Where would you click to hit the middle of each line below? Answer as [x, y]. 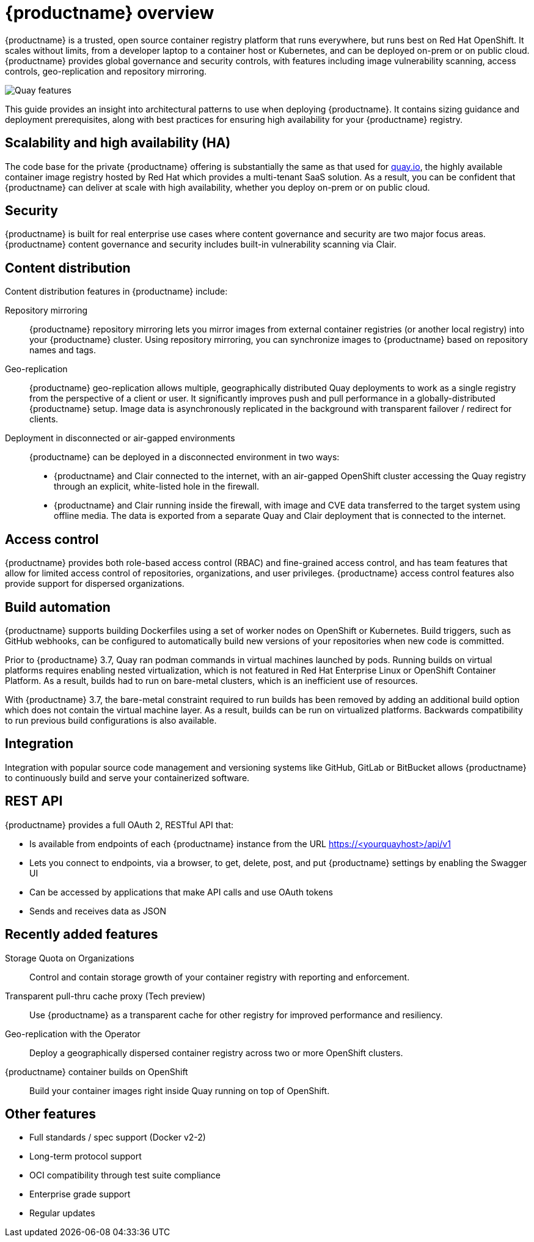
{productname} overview [110, 13]
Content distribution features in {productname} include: [116, 292]
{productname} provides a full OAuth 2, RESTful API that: [119, 825]
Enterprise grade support [80, 1194]
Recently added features [82, 935]
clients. [44, 419]
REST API [34, 801]
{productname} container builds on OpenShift [97, 1071]
